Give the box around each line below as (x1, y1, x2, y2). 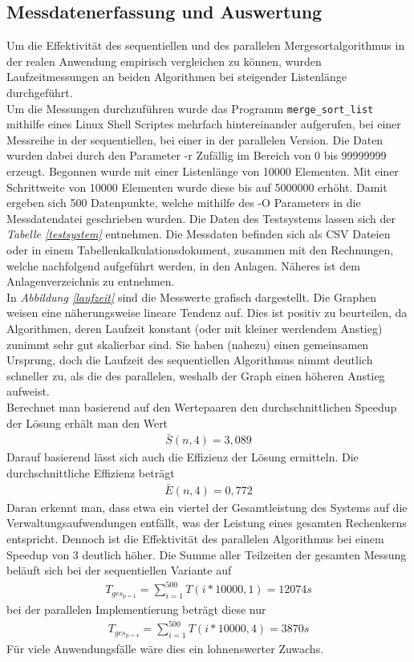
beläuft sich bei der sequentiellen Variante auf (6, 562, 232, 579)
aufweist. (6, 383, 50, 400)
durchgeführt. (6, 83, 73, 100)
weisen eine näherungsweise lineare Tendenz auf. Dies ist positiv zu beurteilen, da (6, 304, 408, 321)
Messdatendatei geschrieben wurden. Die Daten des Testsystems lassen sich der (6, 209, 396, 226)
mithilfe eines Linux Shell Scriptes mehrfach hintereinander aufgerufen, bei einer (6, 116, 401, 132)
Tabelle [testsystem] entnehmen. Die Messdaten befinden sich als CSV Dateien (6, 225, 391, 242)
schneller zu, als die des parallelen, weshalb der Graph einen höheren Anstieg (6, 367, 385, 384)
